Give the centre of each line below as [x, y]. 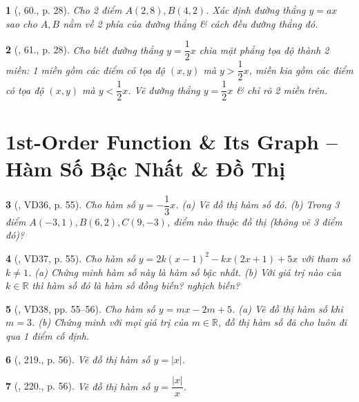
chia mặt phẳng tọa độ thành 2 [264, 49]
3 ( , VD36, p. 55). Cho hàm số [70, 204]
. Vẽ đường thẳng [164, 90]
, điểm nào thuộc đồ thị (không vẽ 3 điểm [254, 221]
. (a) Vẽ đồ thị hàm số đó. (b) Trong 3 [258, 204]
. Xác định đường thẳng [256, 10]
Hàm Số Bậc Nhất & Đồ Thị [146, 168]
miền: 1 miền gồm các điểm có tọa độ [85, 70]
